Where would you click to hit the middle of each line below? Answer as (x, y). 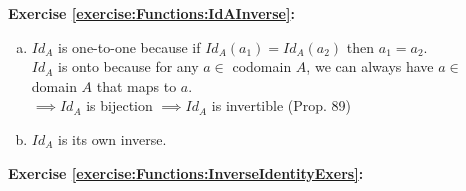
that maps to (136, 85)
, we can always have (370, 66)
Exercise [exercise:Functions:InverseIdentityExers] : (186, 172)
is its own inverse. (112, 138)
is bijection (119, 105)
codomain (262, 66)
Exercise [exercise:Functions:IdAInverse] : (151, 13)
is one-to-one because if (129, 46)
